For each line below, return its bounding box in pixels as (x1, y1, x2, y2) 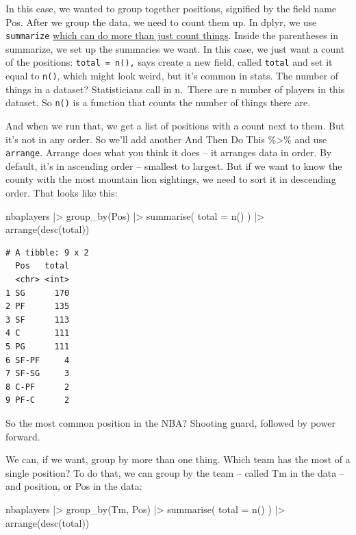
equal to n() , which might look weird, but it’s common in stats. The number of (5, 69, 339, 83)
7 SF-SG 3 (5, 369, 70, 379)
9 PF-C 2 (5, 395, 70, 406)
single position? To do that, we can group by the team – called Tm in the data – (5, 465, 344, 480)
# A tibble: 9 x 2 (5, 247, 89, 258)
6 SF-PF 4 (5, 355, 70, 365)
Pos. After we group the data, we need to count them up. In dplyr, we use (5, 14, 317, 29)
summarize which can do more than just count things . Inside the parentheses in (5, 28, 339, 42)
